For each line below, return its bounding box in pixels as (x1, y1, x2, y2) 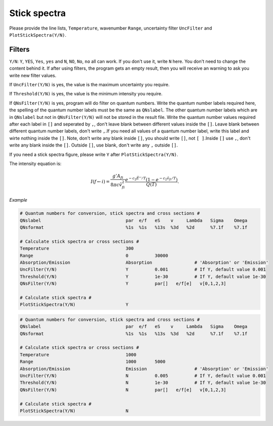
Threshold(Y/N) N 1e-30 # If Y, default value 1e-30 (20, 380, 266, 386)
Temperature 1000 (20, 352, 136, 357)
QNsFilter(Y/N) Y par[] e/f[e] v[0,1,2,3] (20, 281, 227, 287)
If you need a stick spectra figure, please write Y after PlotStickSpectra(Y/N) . (9, 151, 178, 158)
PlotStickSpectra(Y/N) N (20, 408, 129, 413)
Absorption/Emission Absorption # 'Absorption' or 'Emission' (20, 259, 268, 265)
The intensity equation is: (9, 161, 62, 167)
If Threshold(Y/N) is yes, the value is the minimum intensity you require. (9, 91, 163, 97)
